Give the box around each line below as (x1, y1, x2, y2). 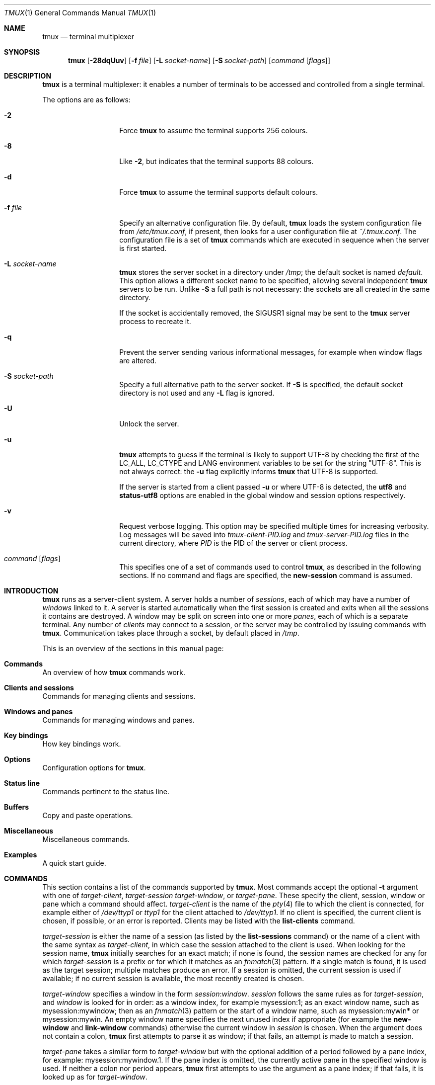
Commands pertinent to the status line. (42, 787, 170, 796)
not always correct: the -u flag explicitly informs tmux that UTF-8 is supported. (119, 467, 378, 476)
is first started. (119, 244, 167, 252)
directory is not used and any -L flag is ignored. (119, 389, 275, 397)
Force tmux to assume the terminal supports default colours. (119, 188, 318, 196)
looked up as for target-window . (42, 1073, 147, 1081)
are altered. (119, 356, 157, 365)
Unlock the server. (119, 419, 179, 428)
